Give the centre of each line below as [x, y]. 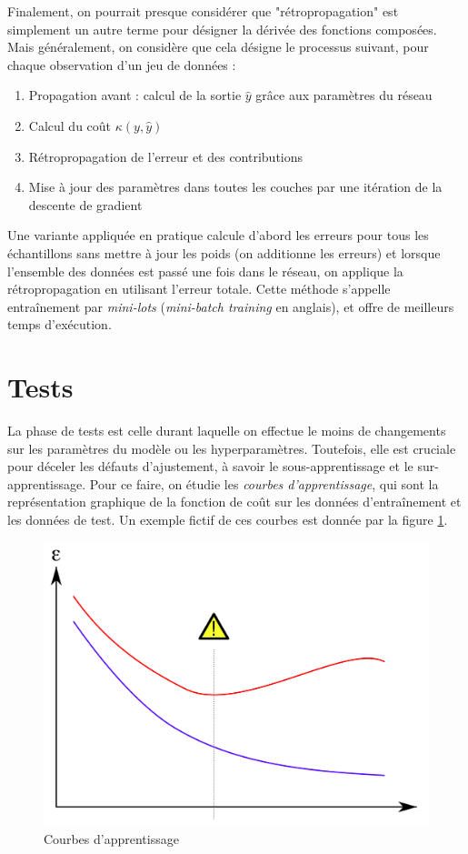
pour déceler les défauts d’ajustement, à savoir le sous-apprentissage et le [210, 466]
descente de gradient [85, 204]
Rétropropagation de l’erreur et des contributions [166, 156]
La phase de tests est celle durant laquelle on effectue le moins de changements [227, 431]
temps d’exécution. [60, 324]
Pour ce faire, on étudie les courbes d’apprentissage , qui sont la [264, 483]
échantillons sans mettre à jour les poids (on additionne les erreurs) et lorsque [224, 252]
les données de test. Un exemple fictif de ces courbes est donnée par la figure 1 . [228, 519]
